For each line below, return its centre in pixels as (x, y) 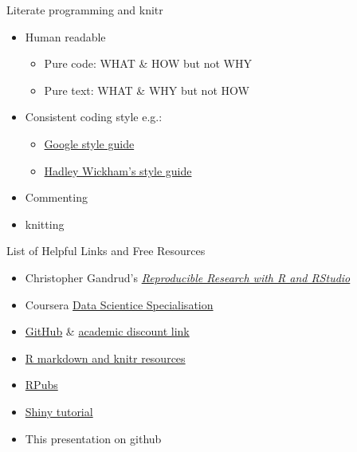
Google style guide (89, 143)
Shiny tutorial (59, 411)
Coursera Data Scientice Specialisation (119, 304)
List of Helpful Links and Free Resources (106, 251)
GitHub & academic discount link (107, 331)
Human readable (65, 36)
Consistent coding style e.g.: (94, 117)
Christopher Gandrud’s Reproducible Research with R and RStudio (188, 277)
